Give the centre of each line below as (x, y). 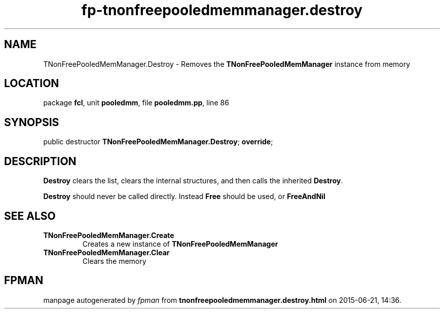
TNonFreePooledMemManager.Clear (106, 252)
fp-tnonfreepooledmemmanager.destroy (222, 10)
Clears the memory (114, 261)
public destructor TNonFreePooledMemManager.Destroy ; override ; (158, 142)
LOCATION (32, 84)
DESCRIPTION (40, 161)
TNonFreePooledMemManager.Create (109, 235)
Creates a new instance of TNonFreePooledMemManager (180, 244)
